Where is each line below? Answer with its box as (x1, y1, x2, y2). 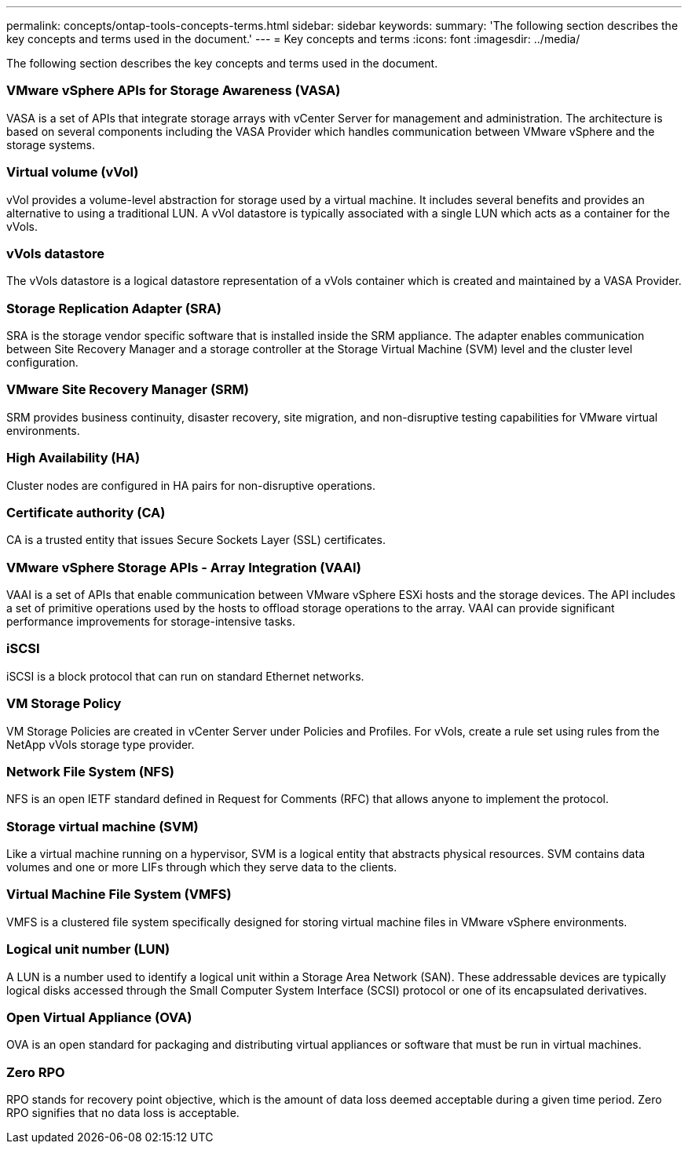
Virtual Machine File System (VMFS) (6, 886, 232, 903)
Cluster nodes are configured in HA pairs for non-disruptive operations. (6, 478, 376, 492)
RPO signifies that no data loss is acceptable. (6, 1106, 240, 1119)
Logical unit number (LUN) (6, 941, 170, 958)
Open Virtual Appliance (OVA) (6, 1009, 192, 1025)
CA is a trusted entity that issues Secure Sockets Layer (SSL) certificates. (6, 533, 386, 547)
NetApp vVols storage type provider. (6, 737, 195, 751)
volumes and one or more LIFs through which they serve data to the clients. (6, 860, 397, 874)
